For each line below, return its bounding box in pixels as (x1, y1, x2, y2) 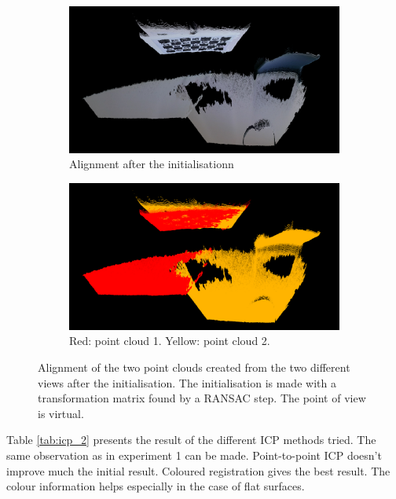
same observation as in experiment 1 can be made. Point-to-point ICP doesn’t (6, 446, 382, 463)
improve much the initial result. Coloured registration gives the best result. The (6, 462, 390, 479)
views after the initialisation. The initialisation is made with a (38, 374, 336, 391)
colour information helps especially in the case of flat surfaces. (6, 478, 305, 494)
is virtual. (38, 405, 84, 421)
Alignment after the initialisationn (69, 156, 234, 172)
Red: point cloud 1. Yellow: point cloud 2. (69, 332, 270, 349)
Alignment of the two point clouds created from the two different (38, 358, 350, 375)
